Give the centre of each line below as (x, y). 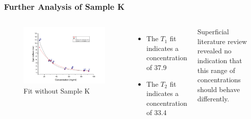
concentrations (219, 80)
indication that (220, 60)
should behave (219, 89)
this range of (216, 70)
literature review (222, 41)
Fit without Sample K (57, 90)
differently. (213, 99)
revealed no (214, 51)
